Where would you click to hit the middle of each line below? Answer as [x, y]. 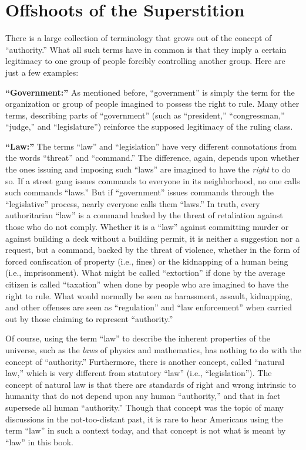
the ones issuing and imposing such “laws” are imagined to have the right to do [148, 169]
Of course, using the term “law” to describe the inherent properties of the [138, 338]
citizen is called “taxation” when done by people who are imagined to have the [147, 284]
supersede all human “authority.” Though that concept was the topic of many [144, 407]
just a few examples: [42, 72]
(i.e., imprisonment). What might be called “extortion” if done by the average [145, 273]
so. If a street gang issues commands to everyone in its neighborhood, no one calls [153, 180]
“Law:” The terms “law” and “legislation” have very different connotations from [151, 146]
